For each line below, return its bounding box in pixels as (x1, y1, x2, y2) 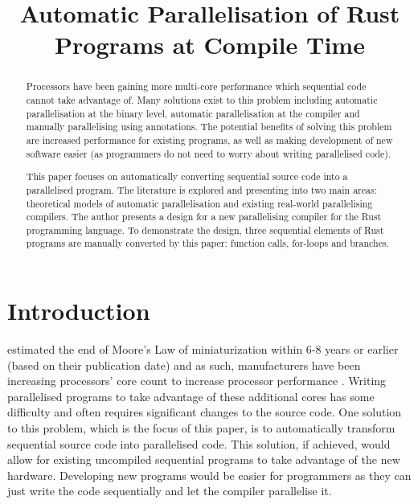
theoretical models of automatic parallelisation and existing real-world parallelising (26, 196, 373, 210)
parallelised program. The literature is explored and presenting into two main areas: (26, 182, 377, 196)
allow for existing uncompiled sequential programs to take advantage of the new (7, 451, 400, 468)
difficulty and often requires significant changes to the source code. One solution (7, 404, 402, 420)
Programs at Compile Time (55, 28, 365, 61)
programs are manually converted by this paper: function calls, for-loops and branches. (26, 236, 389, 250)
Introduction (7, 294, 150, 327)
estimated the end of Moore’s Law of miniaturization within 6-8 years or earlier (7, 341, 399, 358)
